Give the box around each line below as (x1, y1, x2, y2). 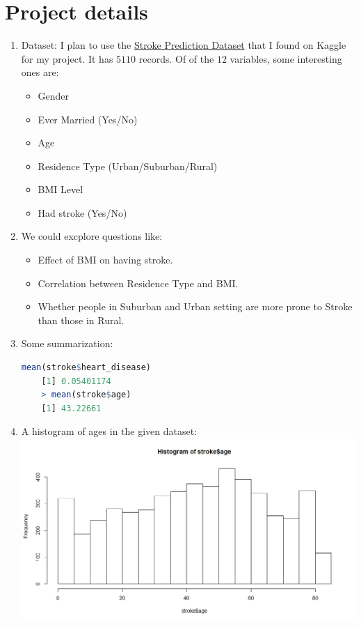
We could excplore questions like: (21, 229, 163, 243)
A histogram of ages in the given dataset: (21, 424, 198, 438)
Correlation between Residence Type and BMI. (38, 275, 239, 290)
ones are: (21, 65, 59, 79)
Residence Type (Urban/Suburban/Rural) (38, 158, 218, 173)
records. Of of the (138, 51, 214, 66)
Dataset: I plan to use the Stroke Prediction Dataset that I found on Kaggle (21, 38, 346, 52)
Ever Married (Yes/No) (38, 112, 138, 126)
